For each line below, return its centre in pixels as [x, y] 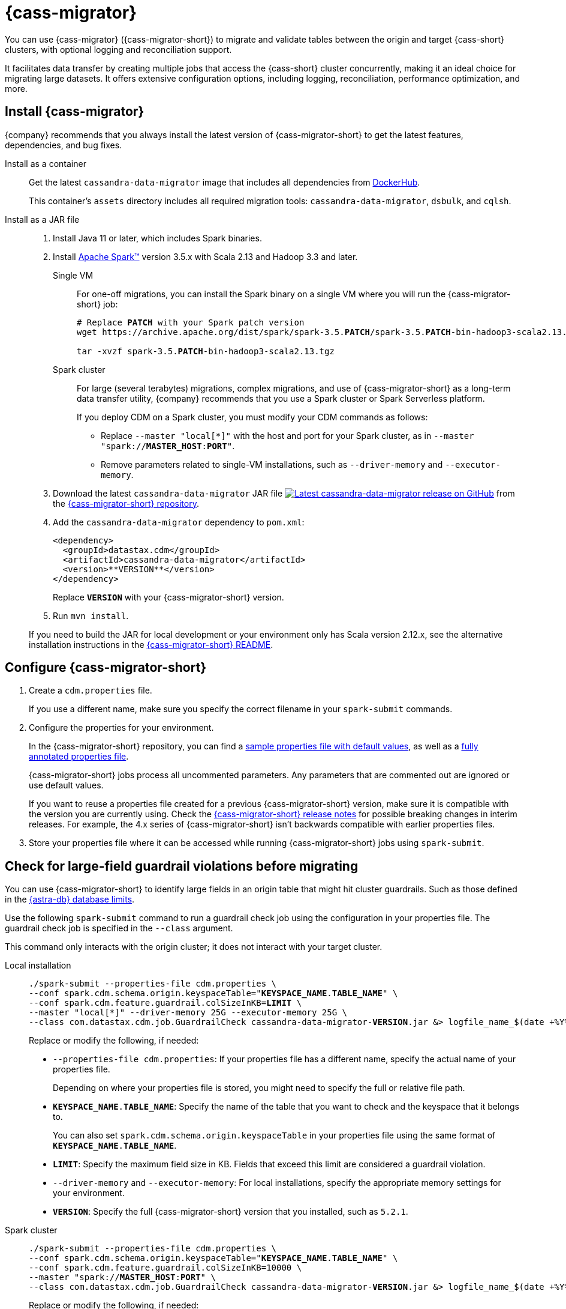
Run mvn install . [91, 615]
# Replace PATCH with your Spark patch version [191, 322]
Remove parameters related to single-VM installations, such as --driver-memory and [272, 464]
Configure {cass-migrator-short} [106, 668]
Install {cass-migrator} [75, 112]
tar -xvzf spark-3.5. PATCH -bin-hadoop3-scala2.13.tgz [206, 351]
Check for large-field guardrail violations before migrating [182, 866]
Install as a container [46, 163]
